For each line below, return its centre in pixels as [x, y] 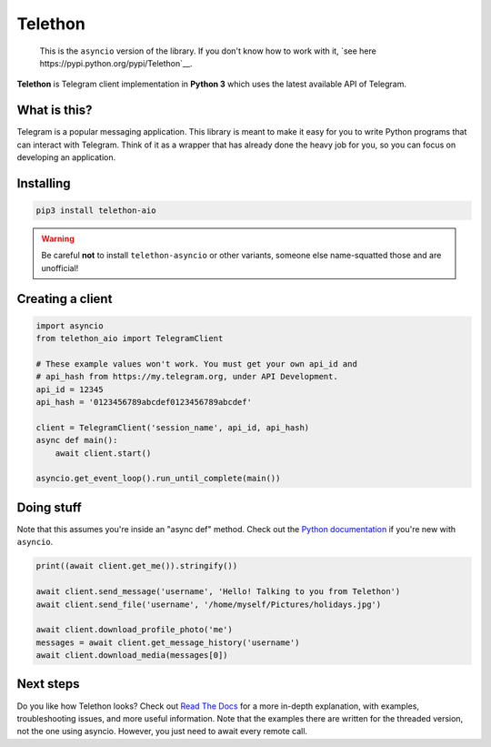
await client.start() [103, 453]
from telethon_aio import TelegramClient [130, 338]
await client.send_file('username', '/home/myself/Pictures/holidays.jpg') [209, 604]
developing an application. [66, 157]
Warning [58, 238]
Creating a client [65, 299]
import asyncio [70, 326]
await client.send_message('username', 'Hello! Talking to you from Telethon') [218, 592]
